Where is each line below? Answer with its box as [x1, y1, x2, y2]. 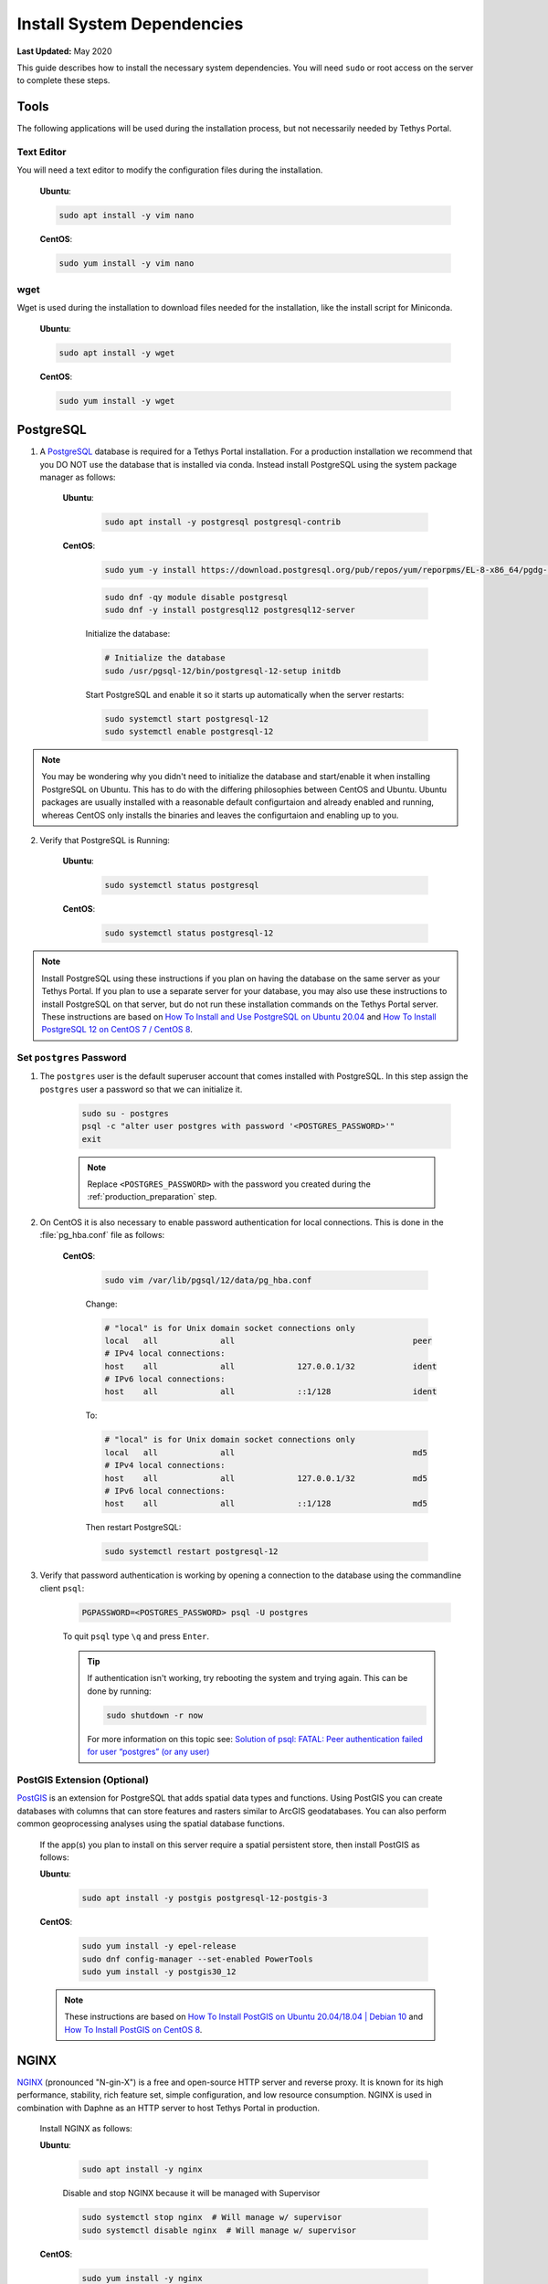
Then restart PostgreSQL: [85, 1522, 182, 1533]
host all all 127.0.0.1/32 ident [104, 1361, 437, 1371]
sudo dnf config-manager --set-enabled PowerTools [81, 1953, 314, 1964]
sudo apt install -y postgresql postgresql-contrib [104, 517, 342, 527]
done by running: [87, 1686, 152, 1697]
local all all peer [104, 1335, 433, 1346]
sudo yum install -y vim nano [58, 258, 195, 269]
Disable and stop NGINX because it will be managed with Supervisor [62, 2188, 321, 2199]
